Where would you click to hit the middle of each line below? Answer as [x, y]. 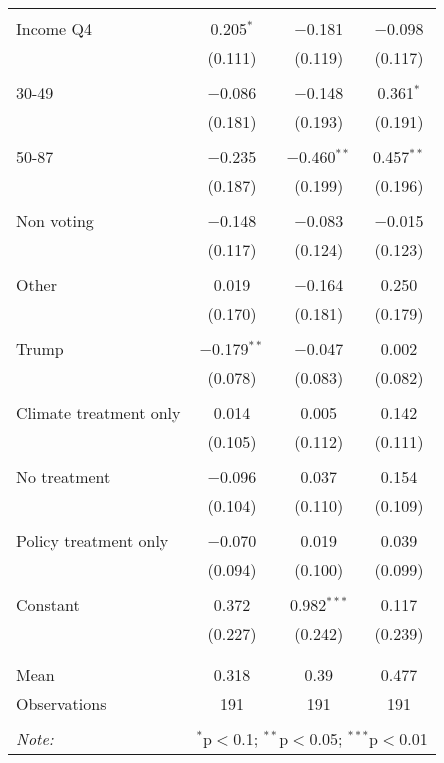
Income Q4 [54, 28]
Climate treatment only [98, 412]
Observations [61, 703]
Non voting [55, 220]
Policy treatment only [92, 540]
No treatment [63, 476]
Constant [48, 604]
